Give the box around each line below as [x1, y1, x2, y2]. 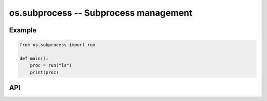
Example [9, 26, 37, 34]
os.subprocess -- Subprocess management [9, 7, 193, 18]
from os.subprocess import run [19, 42, 96, 48]
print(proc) [30, 69, 59, 75]
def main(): [19, 55, 49, 61]
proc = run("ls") [30, 63, 72, 68]
